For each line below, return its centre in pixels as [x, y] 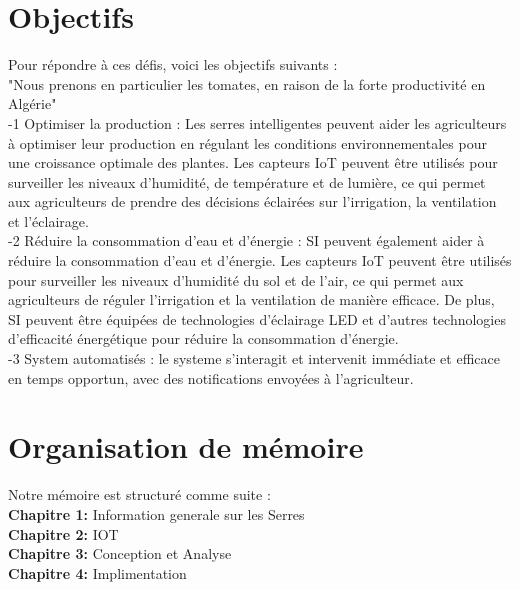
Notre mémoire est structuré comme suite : [139, 494]
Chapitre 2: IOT [63, 533]
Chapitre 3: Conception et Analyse [120, 553]
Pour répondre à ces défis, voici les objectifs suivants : [173, 64]
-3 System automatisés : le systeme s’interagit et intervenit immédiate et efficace [254, 358]
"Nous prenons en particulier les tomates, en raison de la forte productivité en [247, 83]
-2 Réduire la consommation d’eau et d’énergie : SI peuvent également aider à [246, 240]
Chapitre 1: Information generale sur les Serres [156, 513]
